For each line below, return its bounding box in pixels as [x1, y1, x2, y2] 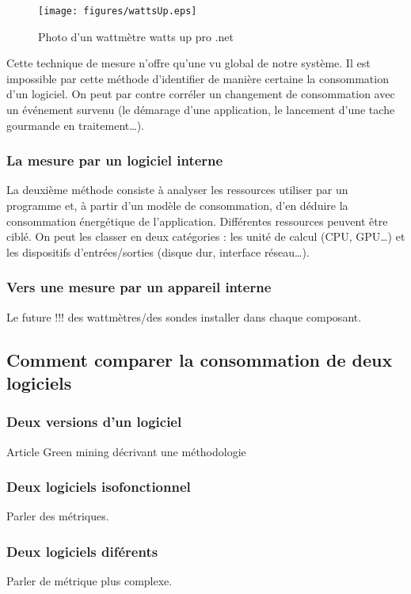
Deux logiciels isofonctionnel [6, 477, 191, 497]
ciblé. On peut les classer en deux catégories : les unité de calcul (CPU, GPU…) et [6, 228, 405, 245]
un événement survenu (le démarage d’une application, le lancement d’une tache [6, 101, 395, 118]
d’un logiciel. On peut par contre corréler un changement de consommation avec [6, 86, 395, 102]
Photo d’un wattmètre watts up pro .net [38, 28, 234, 44]
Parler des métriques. [6, 508, 109, 524]
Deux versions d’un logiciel [6, 412, 182, 432]
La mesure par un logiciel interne [6, 150, 223, 170]
